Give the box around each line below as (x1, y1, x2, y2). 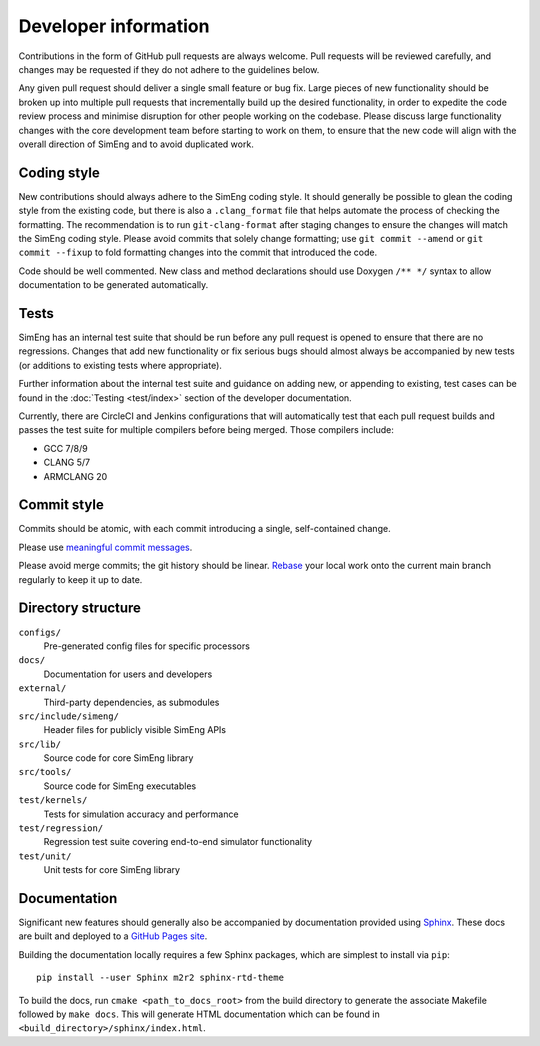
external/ (18, 683, 67, 694)
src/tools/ (18, 766, 72, 778)
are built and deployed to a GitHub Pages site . (18, 930, 208, 942)
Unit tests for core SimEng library (43, 864, 180, 876)
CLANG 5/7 (43, 456, 91, 469)
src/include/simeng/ (18, 710, 120, 722)
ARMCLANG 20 (43, 470, 108, 482)
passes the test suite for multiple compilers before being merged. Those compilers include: (18, 424, 395, 436)
